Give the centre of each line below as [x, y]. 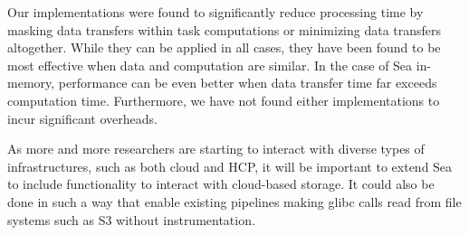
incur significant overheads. [82, 118]
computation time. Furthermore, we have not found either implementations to [224, 100]
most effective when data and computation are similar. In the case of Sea [210, 65]
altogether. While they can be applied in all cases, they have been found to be [224, 47]
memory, [31, 83]
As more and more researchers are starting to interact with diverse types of [216, 149]
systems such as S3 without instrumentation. [131, 219]
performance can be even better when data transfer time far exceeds [248, 83]
